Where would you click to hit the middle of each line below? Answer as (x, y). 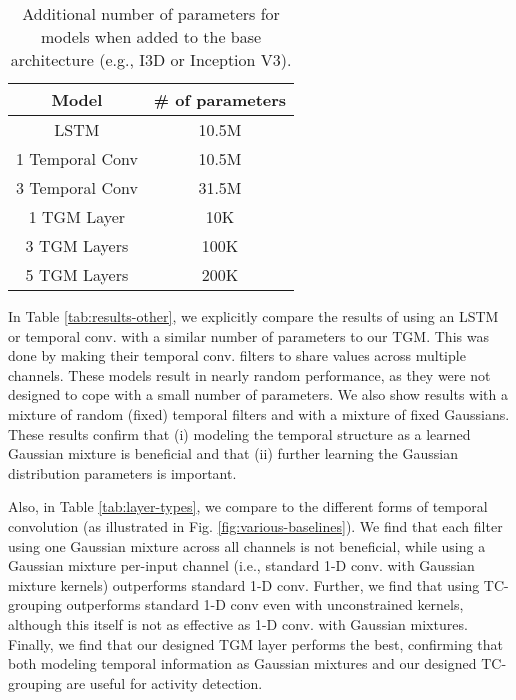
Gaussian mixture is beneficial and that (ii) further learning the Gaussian (233, 453)
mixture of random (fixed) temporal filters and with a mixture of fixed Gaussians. (259, 413)
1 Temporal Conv (77, 158)
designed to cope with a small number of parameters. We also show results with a (258, 394)
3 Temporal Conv (77, 187)
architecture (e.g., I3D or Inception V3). (151, 59)
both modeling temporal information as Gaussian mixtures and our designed (242, 663)
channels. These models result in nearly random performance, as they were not (249, 374)
